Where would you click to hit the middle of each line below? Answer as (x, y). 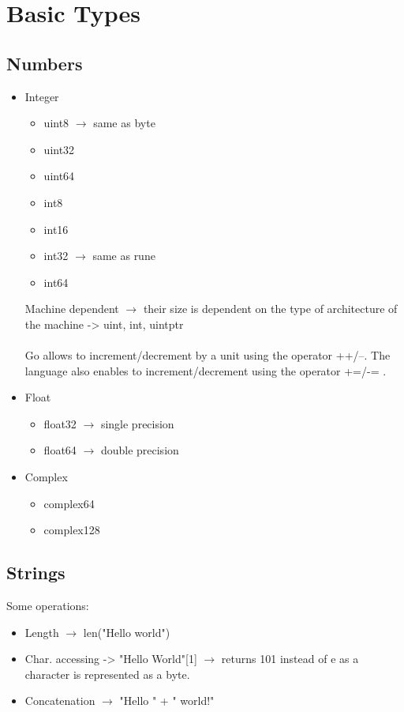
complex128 (72, 530)
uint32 (59, 149)
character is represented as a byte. (107, 674)
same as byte (124, 123)
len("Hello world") (127, 632)
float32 (60, 423)
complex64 (69, 503)
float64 (60, 450)
